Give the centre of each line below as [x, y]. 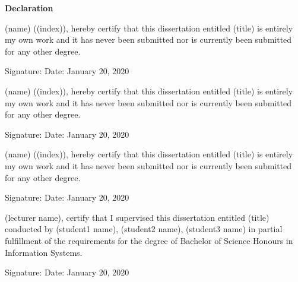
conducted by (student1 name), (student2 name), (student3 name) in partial [144, 229]
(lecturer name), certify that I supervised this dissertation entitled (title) [137, 217]
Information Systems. [44, 252]
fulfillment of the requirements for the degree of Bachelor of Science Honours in [149, 240]
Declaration [29, 8]
